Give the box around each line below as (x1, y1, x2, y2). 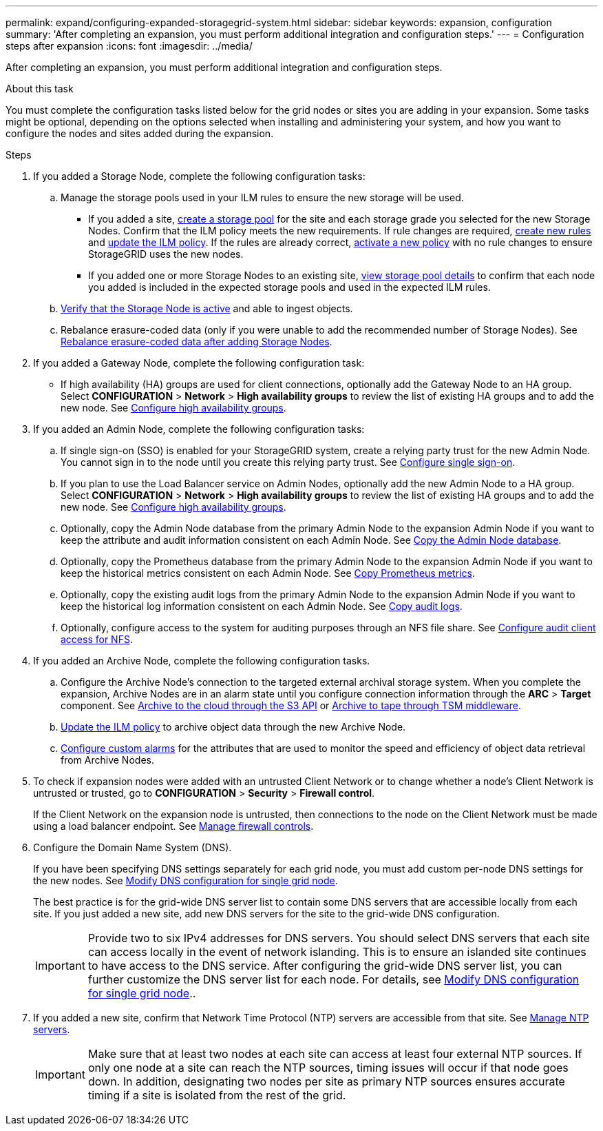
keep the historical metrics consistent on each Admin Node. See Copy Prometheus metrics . (61, 567, 475, 579)
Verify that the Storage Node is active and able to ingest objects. (61, 303, 353, 314)
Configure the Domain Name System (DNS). (33, 842, 232, 853)
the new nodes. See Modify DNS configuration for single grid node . (33, 875, 338, 886)
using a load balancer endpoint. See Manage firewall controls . (33, 820, 314, 832)
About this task (6, 83, 74, 94)
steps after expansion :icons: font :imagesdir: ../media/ (6, 40, 253, 52)
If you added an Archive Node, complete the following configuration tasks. (33, 655, 370, 666)
